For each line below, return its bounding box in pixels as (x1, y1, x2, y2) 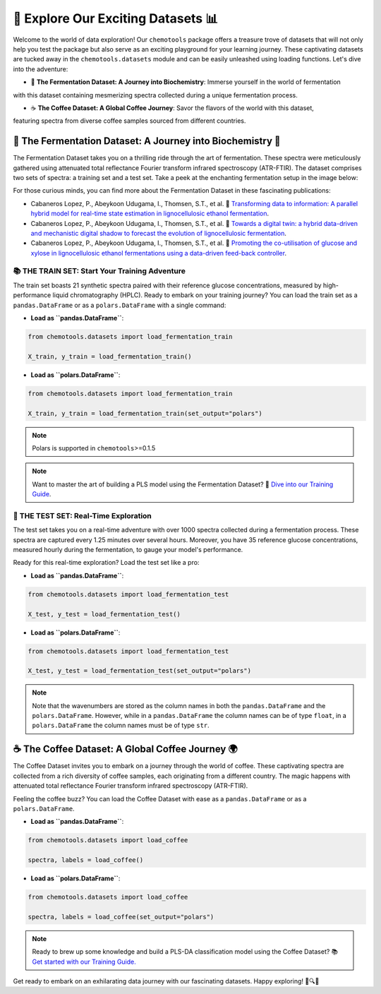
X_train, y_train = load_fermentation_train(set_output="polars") (28, 409, 262, 417)
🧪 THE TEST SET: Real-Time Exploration (13, 510, 152, 520)
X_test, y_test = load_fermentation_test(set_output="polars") (28, 667, 252, 675)
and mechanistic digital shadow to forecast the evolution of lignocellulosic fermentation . (30, 229, 287, 237)
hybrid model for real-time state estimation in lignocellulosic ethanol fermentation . (30, 209, 270, 218)
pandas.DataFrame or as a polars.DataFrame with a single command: (13, 301, 226, 309)
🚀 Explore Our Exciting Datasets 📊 (13, 11, 219, 26)
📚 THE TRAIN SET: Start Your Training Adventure (13, 266, 186, 276)
